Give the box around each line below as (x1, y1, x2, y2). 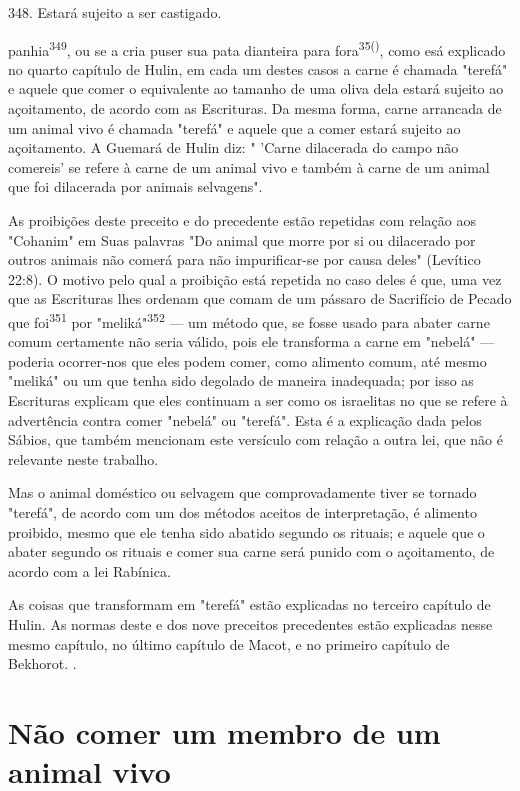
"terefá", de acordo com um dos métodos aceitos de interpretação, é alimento (8, 501, 477, 522)
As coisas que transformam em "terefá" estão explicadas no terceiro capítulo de (8, 594, 491, 615)
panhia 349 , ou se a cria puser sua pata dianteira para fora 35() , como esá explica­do (8, 36, 506, 60)
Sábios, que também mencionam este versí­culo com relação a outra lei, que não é (8, 429, 503, 450)
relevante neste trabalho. (8, 448, 159, 469)
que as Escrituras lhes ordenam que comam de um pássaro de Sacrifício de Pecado (8, 288, 512, 309)
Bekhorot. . (8, 653, 77, 674)
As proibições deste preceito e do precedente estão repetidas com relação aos (8, 210, 477, 230)
